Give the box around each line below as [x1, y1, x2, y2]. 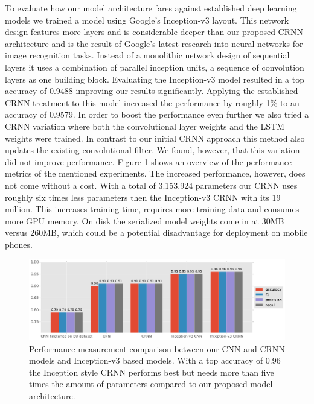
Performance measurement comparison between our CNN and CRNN [29, 342, 285, 355]
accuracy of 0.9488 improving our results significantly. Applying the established [5, 84, 298, 97]
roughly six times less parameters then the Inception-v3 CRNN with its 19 [5, 191, 281, 203]
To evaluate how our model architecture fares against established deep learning [5, 2, 297, 14]
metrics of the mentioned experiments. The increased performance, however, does [5, 167, 306, 180]
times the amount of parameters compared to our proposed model [29, 377, 273, 390]
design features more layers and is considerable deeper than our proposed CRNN [5, 25, 304, 38]
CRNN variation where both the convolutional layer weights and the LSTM [5, 119, 284, 132]
